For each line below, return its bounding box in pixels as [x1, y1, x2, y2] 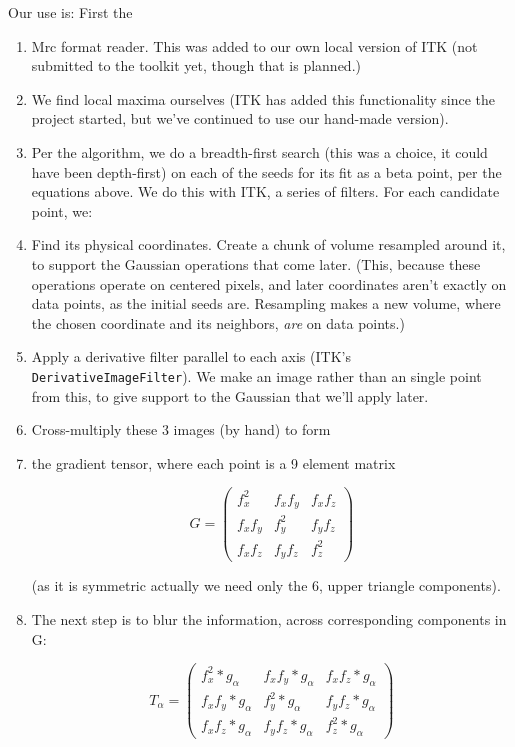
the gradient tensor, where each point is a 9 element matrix [31, 452, 396, 473]
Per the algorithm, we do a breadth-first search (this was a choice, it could [31, 141, 488, 162]
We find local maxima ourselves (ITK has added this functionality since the [31, 88, 495, 109]
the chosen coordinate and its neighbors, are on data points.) [31, 312, 405, 333]
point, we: [31, 200, 93, 221]
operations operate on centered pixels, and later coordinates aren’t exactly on [31, 273, 507, 294]
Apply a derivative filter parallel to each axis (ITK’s [31, 346, 351, 367]
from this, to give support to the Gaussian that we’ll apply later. [31, 385, 429, 406]
